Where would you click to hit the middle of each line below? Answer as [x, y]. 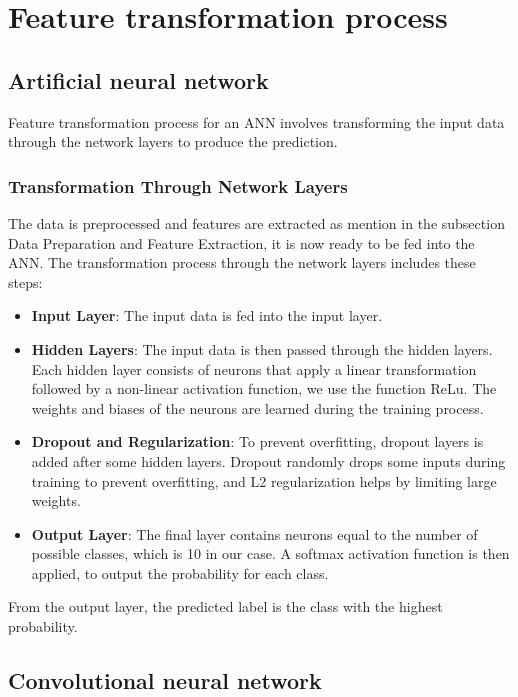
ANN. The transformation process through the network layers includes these [242, 262]
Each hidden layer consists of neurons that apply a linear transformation [254, 368]
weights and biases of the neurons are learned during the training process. [257, 407]
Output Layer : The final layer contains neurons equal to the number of [254, 533]
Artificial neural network [138, 79]
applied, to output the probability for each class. [180, 572]
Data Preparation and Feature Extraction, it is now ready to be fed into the [241, 242]
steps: [25, 281]
